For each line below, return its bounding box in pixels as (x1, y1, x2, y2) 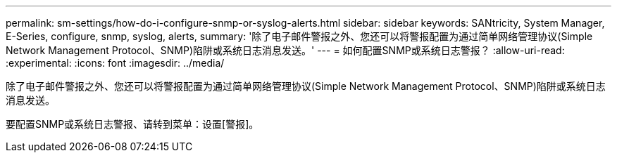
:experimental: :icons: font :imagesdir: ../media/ (6, 57, 225, 69)
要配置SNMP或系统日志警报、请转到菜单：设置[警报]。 (6, 118, 259, 130)
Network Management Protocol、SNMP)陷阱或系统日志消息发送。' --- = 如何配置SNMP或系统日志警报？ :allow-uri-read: (6, 44, 565, 56)
